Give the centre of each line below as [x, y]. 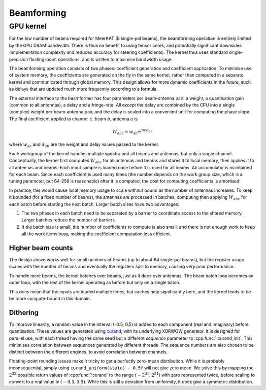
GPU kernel [28, 26]
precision [18, 59]
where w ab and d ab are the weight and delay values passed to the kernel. [84, 145]
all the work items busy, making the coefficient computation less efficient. [96, 234]
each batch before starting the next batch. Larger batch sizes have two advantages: [94, 204]
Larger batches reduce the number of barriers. [69, 220]
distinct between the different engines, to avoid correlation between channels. [88, 352]
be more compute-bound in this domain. [50, 298]
